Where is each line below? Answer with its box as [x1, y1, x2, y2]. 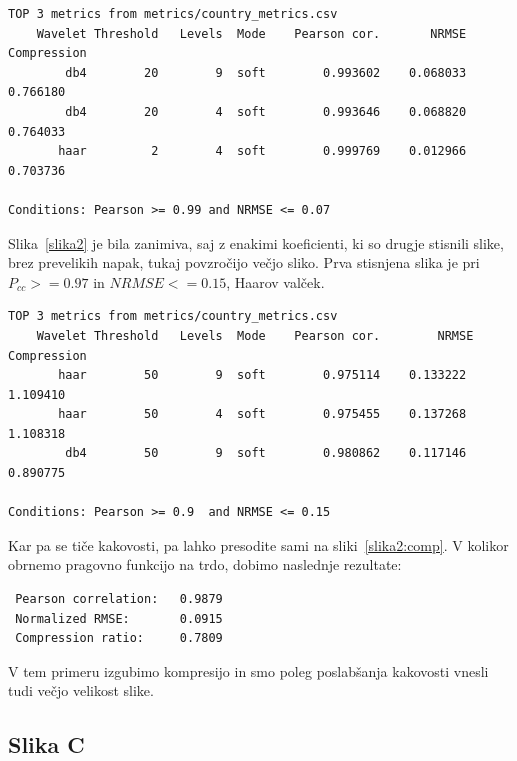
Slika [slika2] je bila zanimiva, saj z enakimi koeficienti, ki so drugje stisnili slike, [8, 232, 504, 253]
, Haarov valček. [226, 271, 325, 292]
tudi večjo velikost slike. [8, 680, 154, 701]
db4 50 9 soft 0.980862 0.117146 [65, 446, 467, 461]
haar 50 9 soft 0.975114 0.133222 [58, 368, 467, 383]
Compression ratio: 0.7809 [15, 631, 223, 646]
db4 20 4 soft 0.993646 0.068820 [65, 104, 467, 119]
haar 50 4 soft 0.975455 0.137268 [58, 407, 467, 422]
